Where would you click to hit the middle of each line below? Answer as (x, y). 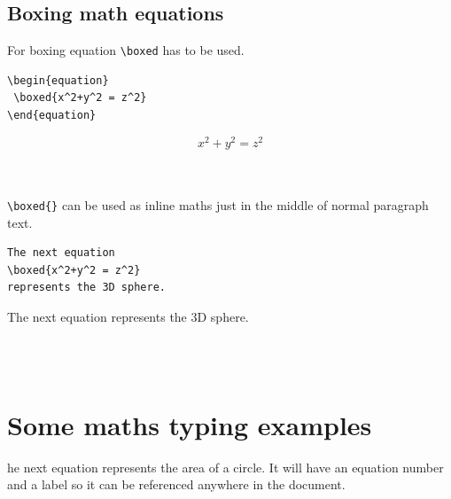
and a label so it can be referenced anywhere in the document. (176, 484)
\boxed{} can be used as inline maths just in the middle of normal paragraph (218, 204)
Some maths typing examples (190, 424)
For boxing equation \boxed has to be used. (126, 50)
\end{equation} (52, 116)
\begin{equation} (58, 80)
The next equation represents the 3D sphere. (128, 316)
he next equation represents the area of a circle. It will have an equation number (225, 467)
